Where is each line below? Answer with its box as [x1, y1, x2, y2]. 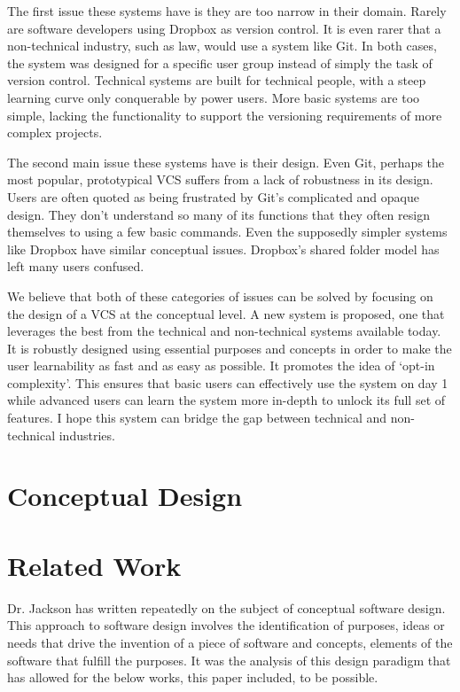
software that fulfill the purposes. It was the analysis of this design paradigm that [7, 650, 451, 669]
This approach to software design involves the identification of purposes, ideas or [7, 616, 445, 634]
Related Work [7, 547, 182, 583]
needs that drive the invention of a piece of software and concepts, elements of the [7, 633, 453, 651]
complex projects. [7, 123, 103, 142]
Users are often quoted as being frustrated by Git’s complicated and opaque [7, 187, 419, 206]
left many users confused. [7, 257, 144, 276]
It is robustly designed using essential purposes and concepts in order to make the [7, 338, 452, 357]
